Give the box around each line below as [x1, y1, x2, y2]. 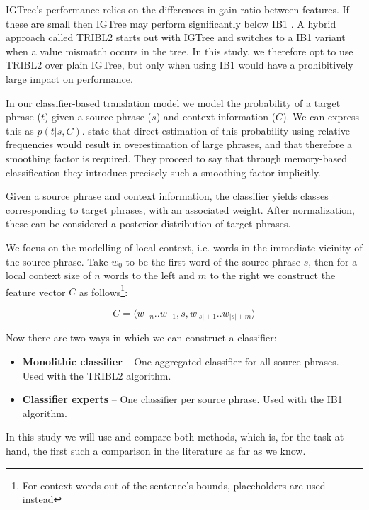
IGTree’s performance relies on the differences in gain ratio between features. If [6, 2, 349, 16]
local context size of [6, 268, 91, 283]
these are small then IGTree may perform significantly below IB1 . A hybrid [6, 16, 336, 30]
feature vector [6, 284, 66, 299]
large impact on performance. [6, 71, 133, 86]
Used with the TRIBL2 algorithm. [22, 368, 171, 382]
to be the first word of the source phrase [125, 254, 301, 268]
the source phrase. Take [6, 254, 108, 268]
